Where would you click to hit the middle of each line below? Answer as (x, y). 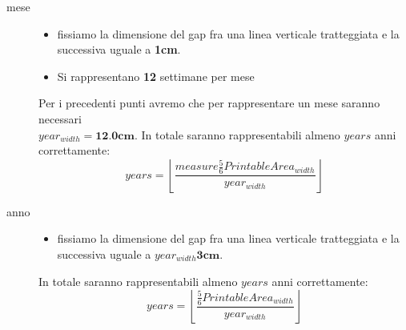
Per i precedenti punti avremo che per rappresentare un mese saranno (209, 103)
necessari (60, 118)
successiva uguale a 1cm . (119, 49)
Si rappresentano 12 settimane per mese (156, 76)
